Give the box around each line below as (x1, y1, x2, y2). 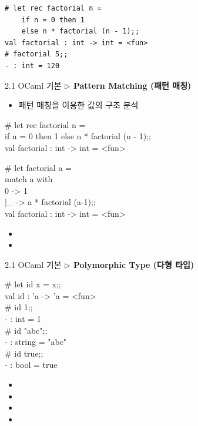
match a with (5, 173, 53, 185)
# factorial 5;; (5, 50, 68, 59)
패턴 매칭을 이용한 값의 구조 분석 (18, 99, 139, 111)
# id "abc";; (5, 324, 48, 336)
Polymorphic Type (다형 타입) (73, 258, 194, 270)
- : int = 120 (5, 61, 60, 70)
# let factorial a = (5, 161, 72, 173)
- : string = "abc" (5, 336, 67, 348)
